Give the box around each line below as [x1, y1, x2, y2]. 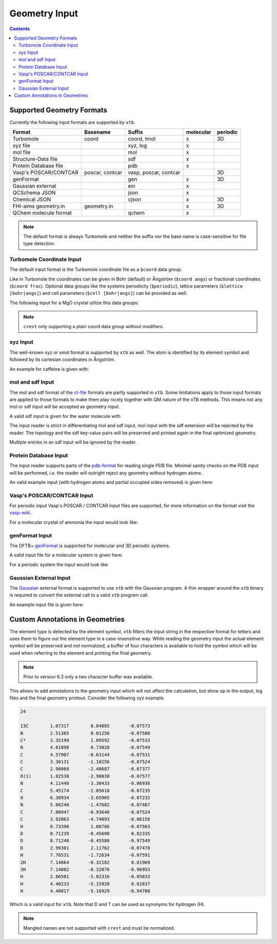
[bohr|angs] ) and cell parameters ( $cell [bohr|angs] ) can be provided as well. [9, 290, 188, 296]
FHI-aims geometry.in [12, 203, 65, 210]
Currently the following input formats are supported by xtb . [9, 119, 135, 125]
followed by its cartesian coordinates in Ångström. [9, 356, 115, 363]
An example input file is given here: [9, 601, 84, 608]
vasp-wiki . [9, 510, 32, 516]
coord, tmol [128, 135, 156, 143]
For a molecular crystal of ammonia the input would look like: [9, 519, 138, 525]
